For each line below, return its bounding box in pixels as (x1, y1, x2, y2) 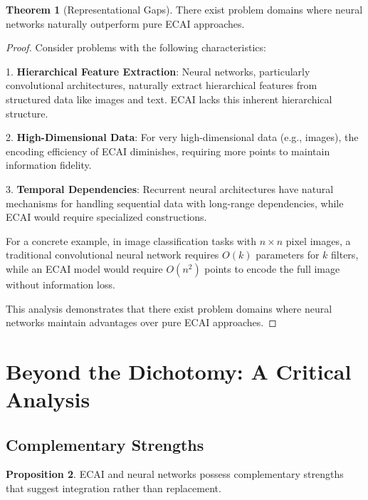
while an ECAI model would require (6, 261, 163, 276)
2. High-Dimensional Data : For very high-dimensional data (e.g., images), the (6, 130, 359, 145)
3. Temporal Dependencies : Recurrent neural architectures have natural (6, 181, 334, 196)
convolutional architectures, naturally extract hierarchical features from (6, 78, 317, 93)
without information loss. (6, 276, 115, 291)
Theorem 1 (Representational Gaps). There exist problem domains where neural (6, 2, 363, 16)
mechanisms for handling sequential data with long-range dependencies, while (6, 195, 344, 210)
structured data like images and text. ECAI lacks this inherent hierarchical (6, 91, 332, 106)
